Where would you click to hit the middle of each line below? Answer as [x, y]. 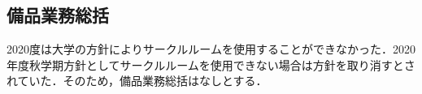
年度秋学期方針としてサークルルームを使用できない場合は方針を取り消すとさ [211, 64]
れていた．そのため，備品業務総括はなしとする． [137, 81]
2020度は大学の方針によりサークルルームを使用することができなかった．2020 [211, 49]
